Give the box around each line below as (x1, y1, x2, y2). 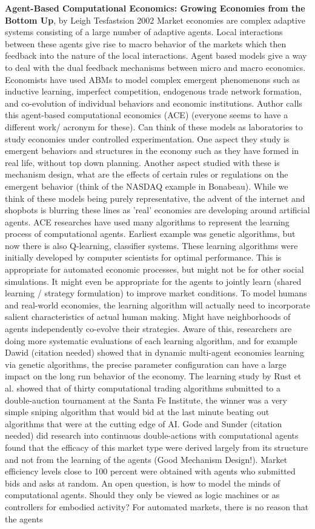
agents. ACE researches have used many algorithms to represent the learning (5, 215, 290, 228)
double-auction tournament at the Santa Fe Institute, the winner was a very (5, 393, 287, 406)
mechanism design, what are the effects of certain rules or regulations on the (5, 168, 288, 181)
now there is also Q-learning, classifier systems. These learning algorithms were (5, 239, 298, 251)
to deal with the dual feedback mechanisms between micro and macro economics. (5, 61, 306, 73)
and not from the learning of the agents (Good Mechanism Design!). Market (5, 453, 288, 465)
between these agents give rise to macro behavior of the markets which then (5, 37, 287, 50)
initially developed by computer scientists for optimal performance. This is (5, 251, 282, 264)
